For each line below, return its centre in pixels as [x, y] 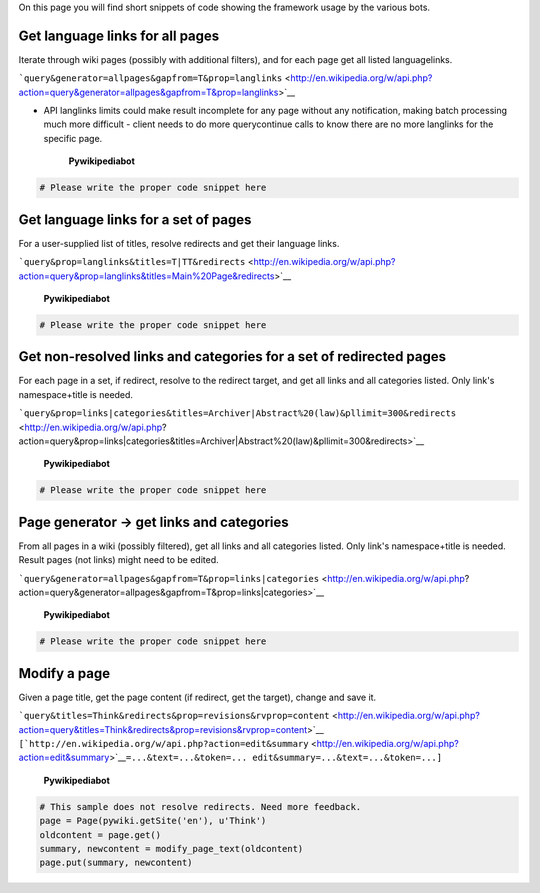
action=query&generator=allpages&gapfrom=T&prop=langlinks [148, 92]
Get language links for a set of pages [135, 219]
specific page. [73, 138]
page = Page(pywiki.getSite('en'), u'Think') [153, 821]
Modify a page [64, 673]
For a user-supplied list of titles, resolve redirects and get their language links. [179, 243]
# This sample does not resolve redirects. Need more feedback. [200, 806]
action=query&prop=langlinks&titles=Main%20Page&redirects [146, 276]
